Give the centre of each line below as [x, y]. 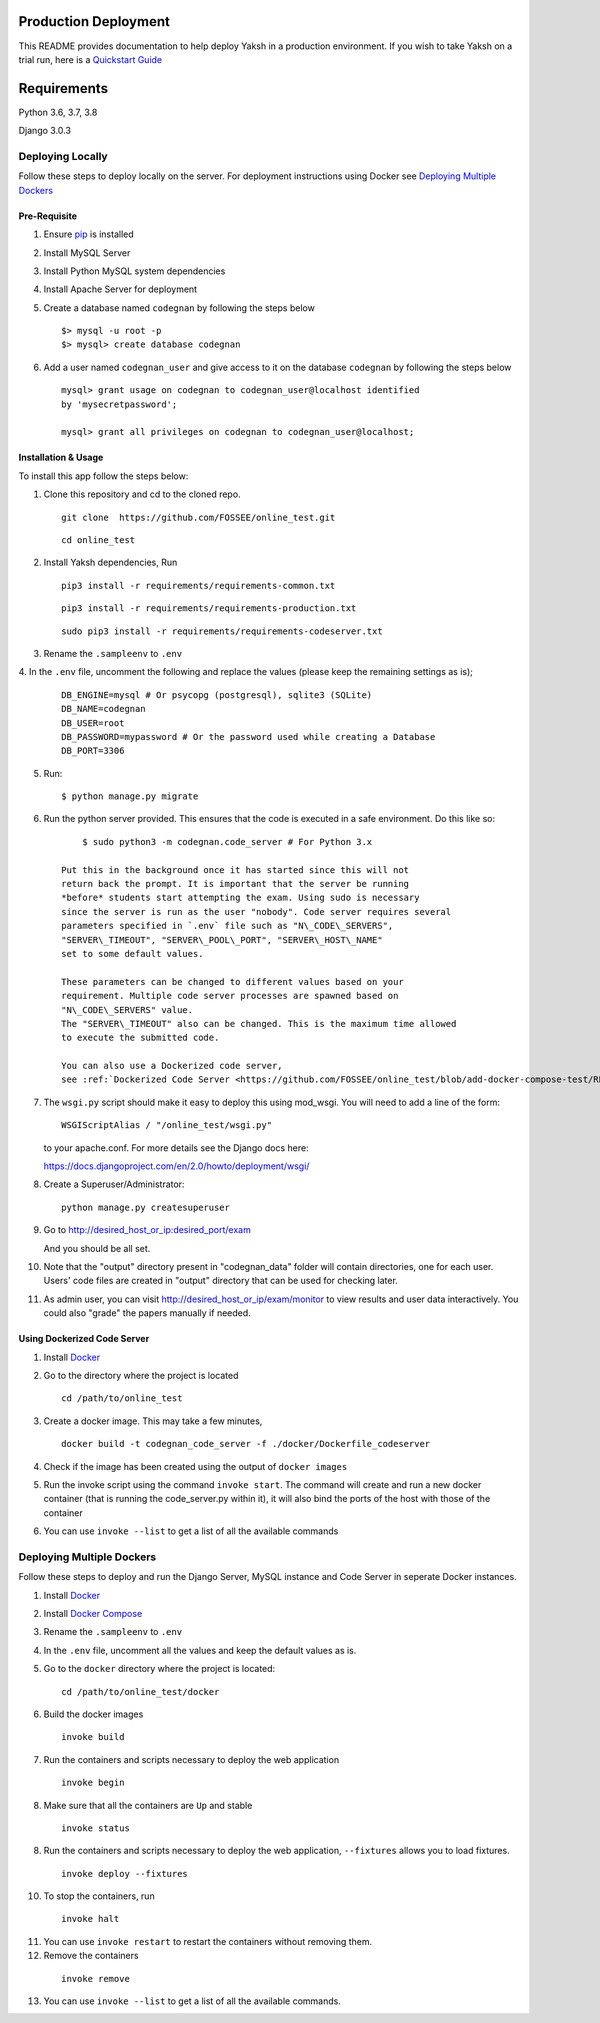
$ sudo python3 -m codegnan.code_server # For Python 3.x [227, 841]
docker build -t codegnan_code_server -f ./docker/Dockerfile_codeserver [246, 1444]
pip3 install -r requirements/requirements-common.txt [198, 585]
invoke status [95, 1828]
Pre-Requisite [47, 216]
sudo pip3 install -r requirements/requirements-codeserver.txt [222, 631]
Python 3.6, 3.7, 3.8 [58, 112]
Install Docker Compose [93, 1613]
